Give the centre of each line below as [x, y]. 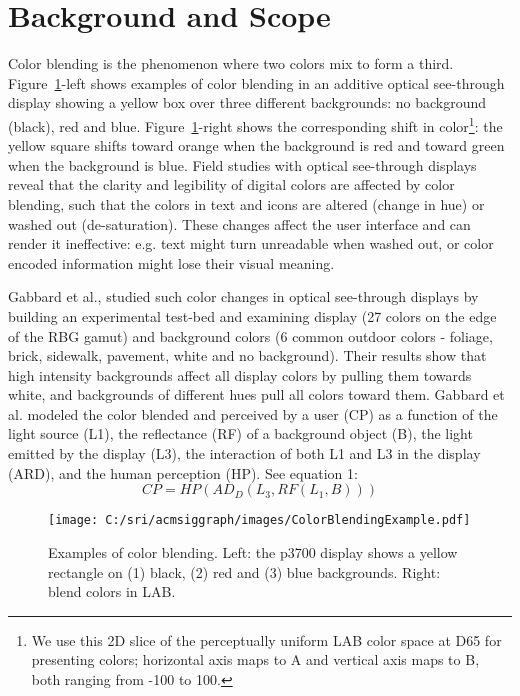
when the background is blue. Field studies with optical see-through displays [242, 164]
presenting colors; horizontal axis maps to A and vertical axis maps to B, [255, 659]
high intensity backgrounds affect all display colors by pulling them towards [240, 374]
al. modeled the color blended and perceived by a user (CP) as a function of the [253, 413]
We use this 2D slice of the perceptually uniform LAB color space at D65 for [266, 639]
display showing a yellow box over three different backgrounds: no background [247, 102]
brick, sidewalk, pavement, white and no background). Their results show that [247, 355]
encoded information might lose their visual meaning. [171, 262]
